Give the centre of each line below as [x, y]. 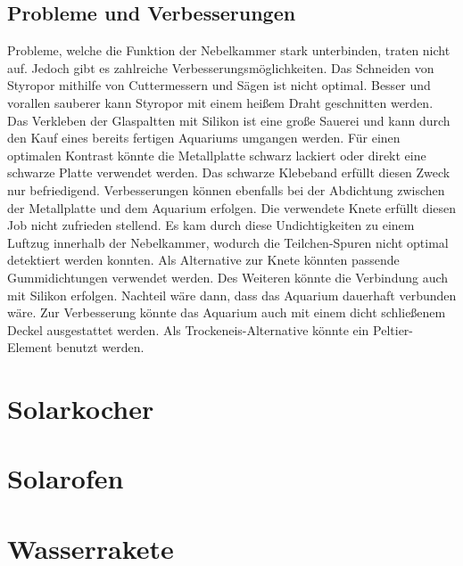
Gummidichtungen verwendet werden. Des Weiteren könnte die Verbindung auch [228, 277]
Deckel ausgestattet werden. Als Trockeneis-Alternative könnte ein [188, 329]
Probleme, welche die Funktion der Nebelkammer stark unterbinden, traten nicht [229, 50]
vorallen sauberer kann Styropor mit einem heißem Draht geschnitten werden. [220, 102]
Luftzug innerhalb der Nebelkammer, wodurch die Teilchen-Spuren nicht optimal [228, 242]
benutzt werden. [100, 347]
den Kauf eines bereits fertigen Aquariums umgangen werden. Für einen [204, 138]
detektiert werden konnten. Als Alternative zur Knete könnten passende [203, 260]
